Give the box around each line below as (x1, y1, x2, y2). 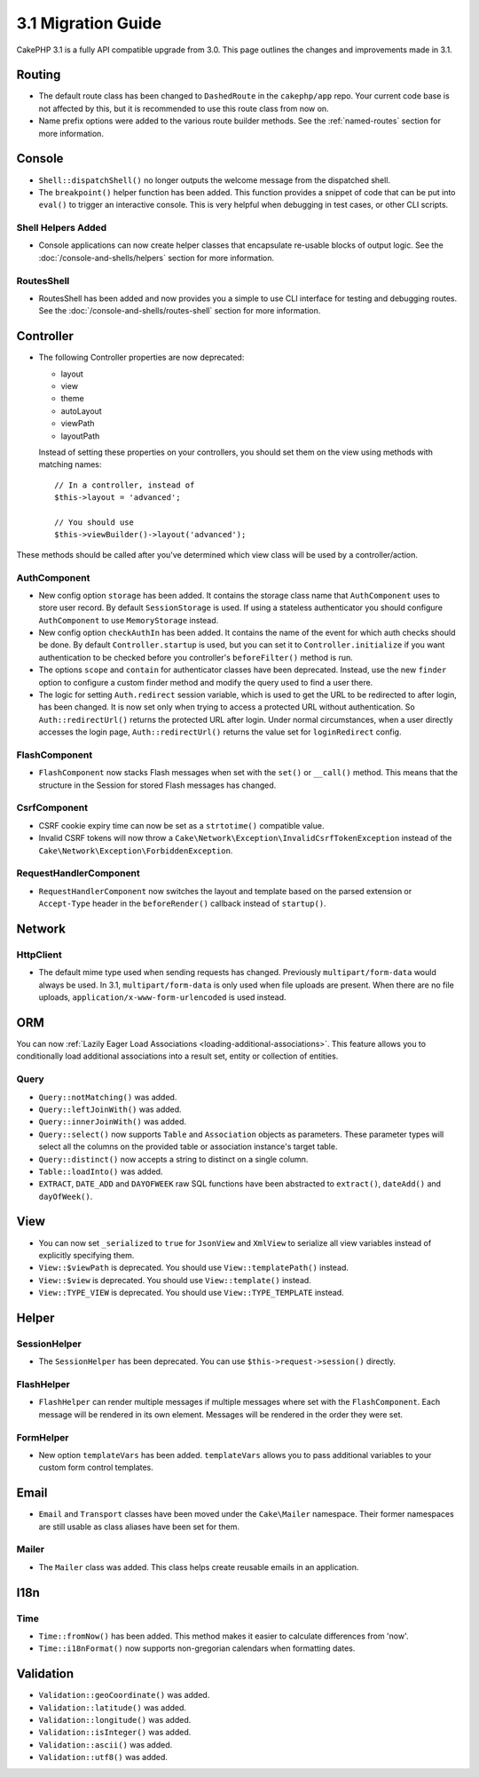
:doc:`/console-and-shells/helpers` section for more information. (38, 252, 275, 263)
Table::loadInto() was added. (38, 1166, 163, 1177)
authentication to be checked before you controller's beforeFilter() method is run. (38, 652, 354, 662)
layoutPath (60, 431, 100, 441)
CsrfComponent (16, 802, 89, 814)
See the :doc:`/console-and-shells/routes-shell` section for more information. (38, 305, 321, 316)
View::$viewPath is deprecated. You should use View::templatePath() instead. (38, 1262, 349, 1273)
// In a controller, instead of (54, 480, 195, 490)
